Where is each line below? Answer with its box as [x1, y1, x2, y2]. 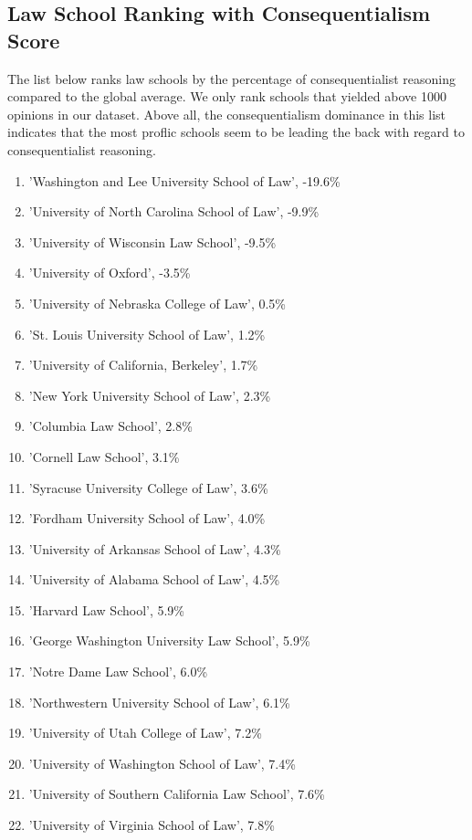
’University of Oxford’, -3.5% [28, 263, 191, 282]
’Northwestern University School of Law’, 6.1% [28, 692, 290, 711]
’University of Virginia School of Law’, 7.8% [28, 815, 275, 835]
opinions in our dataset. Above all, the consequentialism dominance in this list [7, 104, 446, 123]
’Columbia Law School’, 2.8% [28, 416, 193, 436]
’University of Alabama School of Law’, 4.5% [28, 570, 280, 589]
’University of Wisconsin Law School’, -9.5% [28, 232, 277, 251]
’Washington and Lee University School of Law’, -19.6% [28, 171, 341, 190]
